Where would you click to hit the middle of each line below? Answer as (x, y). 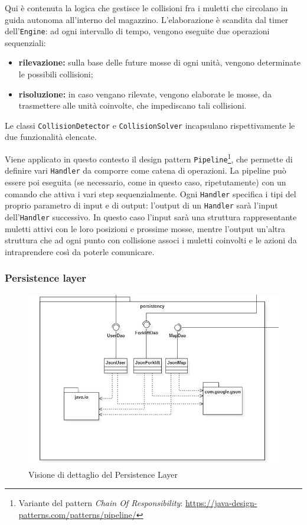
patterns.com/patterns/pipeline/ (77, 514)
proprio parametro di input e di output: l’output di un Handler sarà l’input (141, 205)
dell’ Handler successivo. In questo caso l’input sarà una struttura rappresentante (151, 216)
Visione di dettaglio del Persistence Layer (103, 474)
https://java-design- (221, 503)
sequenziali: (25, 42)
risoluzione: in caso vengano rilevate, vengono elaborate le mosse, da (145, 94)
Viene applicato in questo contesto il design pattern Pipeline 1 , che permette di (149, 158)
